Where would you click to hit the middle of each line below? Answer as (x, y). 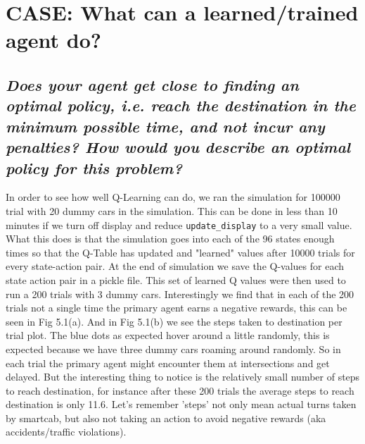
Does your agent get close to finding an (152, 84)
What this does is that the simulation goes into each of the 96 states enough (170, 239)
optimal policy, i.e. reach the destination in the (181, 105)
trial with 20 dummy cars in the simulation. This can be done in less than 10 (172, 210)
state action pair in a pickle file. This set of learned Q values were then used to (176, 279)
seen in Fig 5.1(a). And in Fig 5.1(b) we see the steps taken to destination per (174, 321)
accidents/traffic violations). (66, 432)
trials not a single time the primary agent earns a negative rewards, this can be (177, 308)
